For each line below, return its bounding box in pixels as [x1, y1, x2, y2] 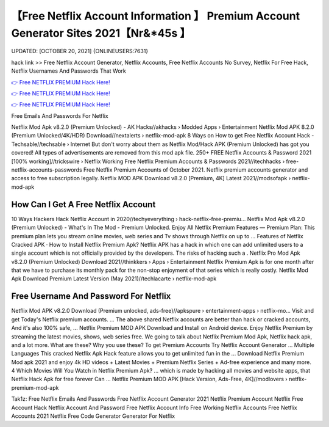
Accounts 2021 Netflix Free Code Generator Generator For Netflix [11, 412, 175, 420]
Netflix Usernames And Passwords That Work [11, 67, 126, 75]
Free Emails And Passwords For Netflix [11, 112, 109, 119]
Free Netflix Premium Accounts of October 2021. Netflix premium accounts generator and [83, 166, 308, 173]
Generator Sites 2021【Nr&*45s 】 [11, 26, 191, 40]
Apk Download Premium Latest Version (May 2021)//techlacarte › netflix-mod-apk [11, 275, 217, 282]
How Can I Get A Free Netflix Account [11, 199, 156, 210]
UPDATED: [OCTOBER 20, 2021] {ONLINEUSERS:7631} [11, 48, 149, 55]
